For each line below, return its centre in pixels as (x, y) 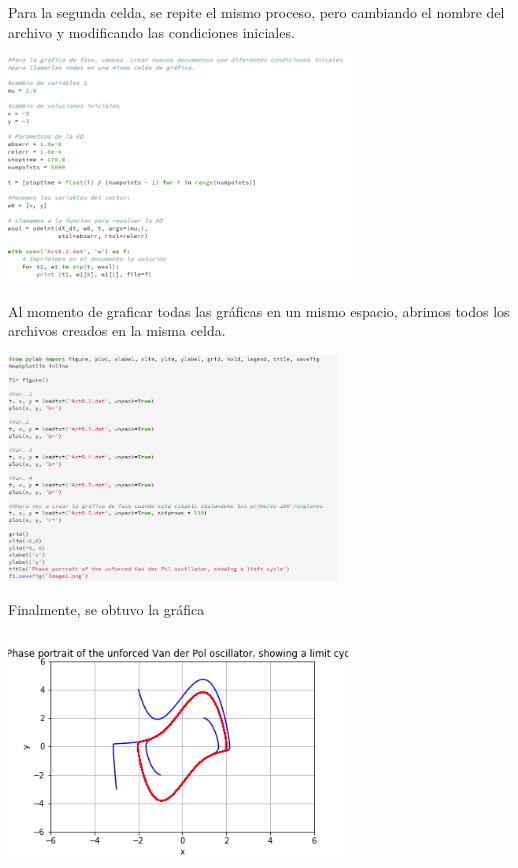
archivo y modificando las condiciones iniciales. (151, 31)
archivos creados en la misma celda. (117, 330)
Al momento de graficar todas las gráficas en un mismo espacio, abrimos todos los (259, 310)
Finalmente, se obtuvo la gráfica (106, 609)
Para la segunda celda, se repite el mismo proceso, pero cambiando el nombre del (256, 12)
